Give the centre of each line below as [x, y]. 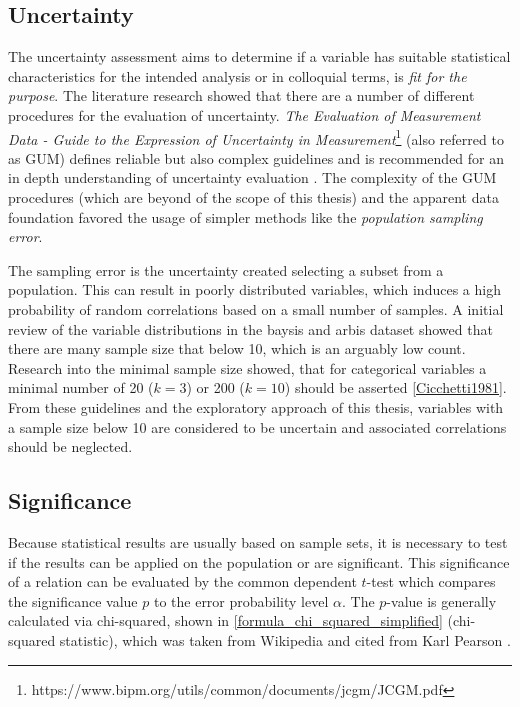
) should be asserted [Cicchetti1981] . [395, 387]
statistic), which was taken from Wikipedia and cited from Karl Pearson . [285, 639]
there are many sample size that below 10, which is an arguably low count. [237, 348]
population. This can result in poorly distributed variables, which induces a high [254, 289]
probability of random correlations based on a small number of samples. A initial [256, 308]
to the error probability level [241, 600]
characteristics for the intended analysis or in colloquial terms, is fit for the [237, 75]
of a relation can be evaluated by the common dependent [182, 581]
